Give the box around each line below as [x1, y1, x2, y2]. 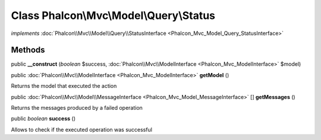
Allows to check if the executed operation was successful [11, 126, 153, 133]
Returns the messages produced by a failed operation [11, 104, 143, 112]
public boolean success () [11, 115, 75, 122]
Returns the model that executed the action [11, 82, 117, 90]
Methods [11, 45, 45, 55]
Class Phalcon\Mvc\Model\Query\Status [11, 9, 216, 22]
